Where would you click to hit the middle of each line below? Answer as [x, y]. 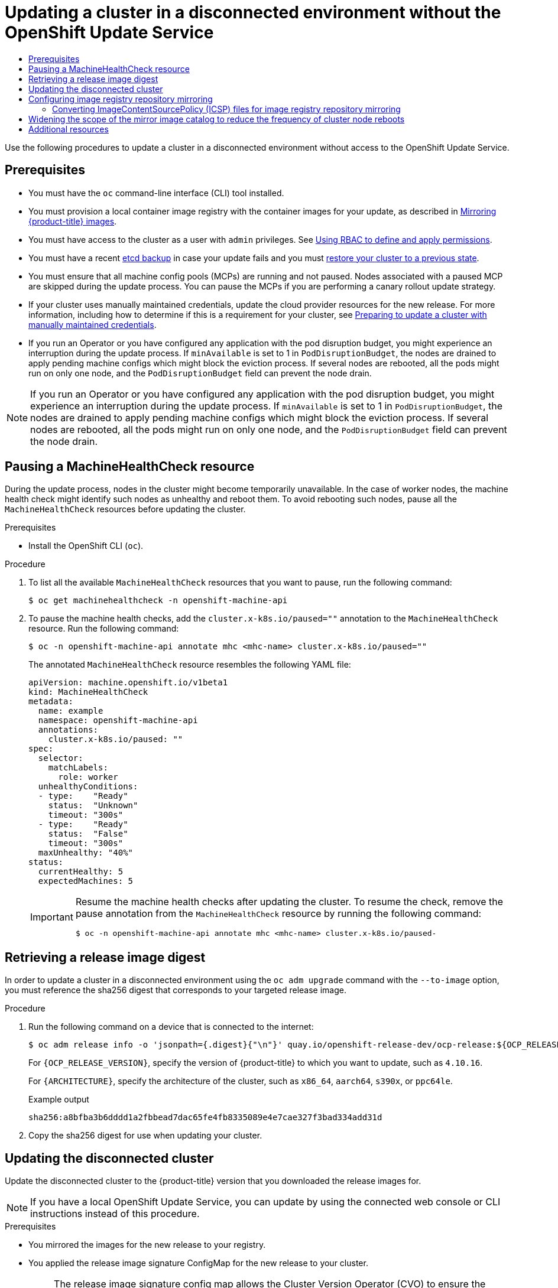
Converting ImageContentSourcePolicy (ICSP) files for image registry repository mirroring [226, 109]
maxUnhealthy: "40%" [86, 853]
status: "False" [88, 834]
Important [52, 917]
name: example [71, 711]
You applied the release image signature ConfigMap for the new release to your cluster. [198, 1263]
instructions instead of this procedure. [115, 1214]
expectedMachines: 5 [86, 881]
